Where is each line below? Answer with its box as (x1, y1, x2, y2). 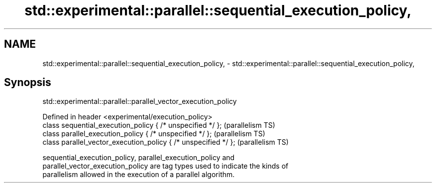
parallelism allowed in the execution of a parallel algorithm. (42, 170, 235, 179)
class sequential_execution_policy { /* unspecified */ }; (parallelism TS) (42, 121, 275, 130)
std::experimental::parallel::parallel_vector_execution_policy (42, 97, 237, 106)
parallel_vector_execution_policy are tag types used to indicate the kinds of (42, 162, 289, 171)
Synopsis (4, 76, 51, 89)
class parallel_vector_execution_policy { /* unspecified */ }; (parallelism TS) (42, 138, 289, 147)
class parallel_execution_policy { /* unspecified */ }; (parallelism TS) (42, 129, 265, 138)
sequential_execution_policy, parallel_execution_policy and (42, 153, 235, 162)
